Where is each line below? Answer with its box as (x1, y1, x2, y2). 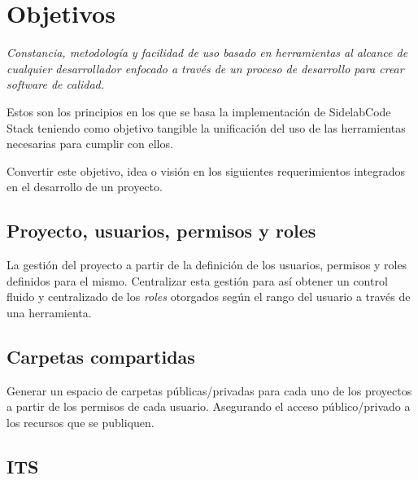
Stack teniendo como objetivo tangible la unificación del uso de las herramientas (7, 119, 406, 136)
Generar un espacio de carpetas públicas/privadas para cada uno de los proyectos (7, 382, 412, 399)
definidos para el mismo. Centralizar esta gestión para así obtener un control (7, 272, 388, 289)
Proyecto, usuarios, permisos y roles (7, 218, 316, 243)
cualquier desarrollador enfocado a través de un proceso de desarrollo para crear (7, 59, 404, 76)
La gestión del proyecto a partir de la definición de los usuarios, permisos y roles (7, 256, 407, 273)
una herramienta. (7, 303, 92, 321)
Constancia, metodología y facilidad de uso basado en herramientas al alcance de (7, 44, 408, 61)
